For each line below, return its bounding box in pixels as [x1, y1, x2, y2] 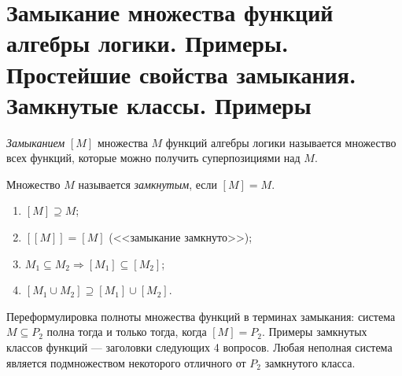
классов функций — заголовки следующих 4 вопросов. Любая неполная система [6, 339, 393, 356]
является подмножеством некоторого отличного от [6, 354, 246, 370]
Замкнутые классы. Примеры [6, 88, 312, 120]
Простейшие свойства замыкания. [6, 57, 356, 90]
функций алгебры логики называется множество [165, 134, 396, 150]
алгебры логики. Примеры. [6, 27, 289, 59]
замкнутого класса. [264, 354, 356, 370]
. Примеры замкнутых [261, 323, 367, 340]
